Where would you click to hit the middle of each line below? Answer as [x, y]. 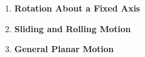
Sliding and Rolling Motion [72, 28]
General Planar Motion [64, 49]
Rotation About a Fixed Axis [77, 8]
